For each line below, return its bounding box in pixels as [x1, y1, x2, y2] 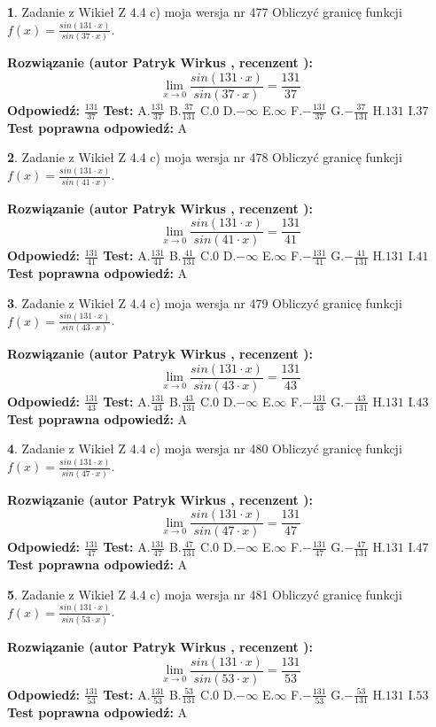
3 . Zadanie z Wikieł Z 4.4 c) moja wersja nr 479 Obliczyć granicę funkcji [7, 293, 402, 312]
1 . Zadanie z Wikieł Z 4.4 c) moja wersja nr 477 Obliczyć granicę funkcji [7, 3, 402, 20]
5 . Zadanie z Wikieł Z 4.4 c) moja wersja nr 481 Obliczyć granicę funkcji [7, 584, 402, 603]
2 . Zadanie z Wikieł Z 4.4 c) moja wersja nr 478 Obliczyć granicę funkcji [7, 148, 402, 166]
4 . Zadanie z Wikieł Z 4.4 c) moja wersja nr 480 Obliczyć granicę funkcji [7, 439, 402, 458]
